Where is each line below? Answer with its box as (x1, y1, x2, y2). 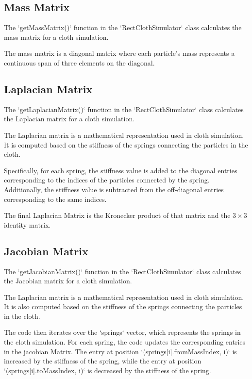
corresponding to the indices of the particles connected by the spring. (4, 175, 210, 185)
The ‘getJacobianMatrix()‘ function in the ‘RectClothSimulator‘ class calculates (4, 266, 241, 276)
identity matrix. (4, 219, 51, 230)
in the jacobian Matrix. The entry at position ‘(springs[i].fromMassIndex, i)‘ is (4, 346, 237, 356)
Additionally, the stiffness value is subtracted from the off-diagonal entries (4, 184, 224, 194)
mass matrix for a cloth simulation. (4, 32, 109, 42)
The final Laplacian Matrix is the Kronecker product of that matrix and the (4, 210, 231, 220)
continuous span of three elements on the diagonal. (4, 57, 155, 67)
